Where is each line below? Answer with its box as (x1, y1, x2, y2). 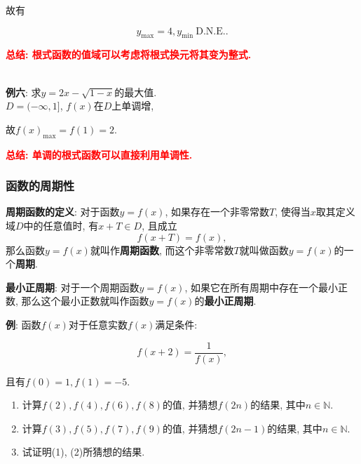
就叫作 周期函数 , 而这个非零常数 (90, 242, 234, 257)
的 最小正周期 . (194, 293, 257, 308)
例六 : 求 (6, 84, 41, 99)
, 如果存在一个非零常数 (165, 204, 270, 219)
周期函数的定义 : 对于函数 (6, 204, 120, 219)
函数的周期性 (6, 177, 75, 194)
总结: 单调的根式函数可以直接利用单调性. (6, 147, 193, 161)
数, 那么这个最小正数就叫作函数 (6, 293, 149, 308)
